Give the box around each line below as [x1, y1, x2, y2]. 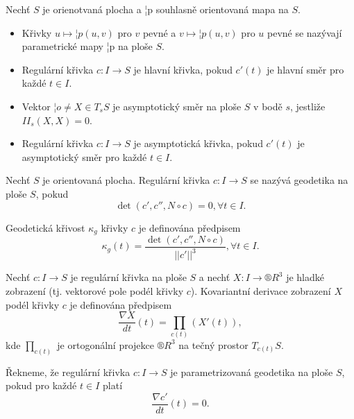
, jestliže [289, 99, 326, 113]
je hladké [286, 270, 324, 284]
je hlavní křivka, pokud [133, 62, 233, 76]
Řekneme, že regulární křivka [6, 364, 130, 379]
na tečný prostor [178, 337, 248, 352]
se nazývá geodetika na [250, 173, 348, 187]
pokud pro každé [6, 378, 77, 393]
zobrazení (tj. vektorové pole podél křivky [6, 283, 184, 298]
